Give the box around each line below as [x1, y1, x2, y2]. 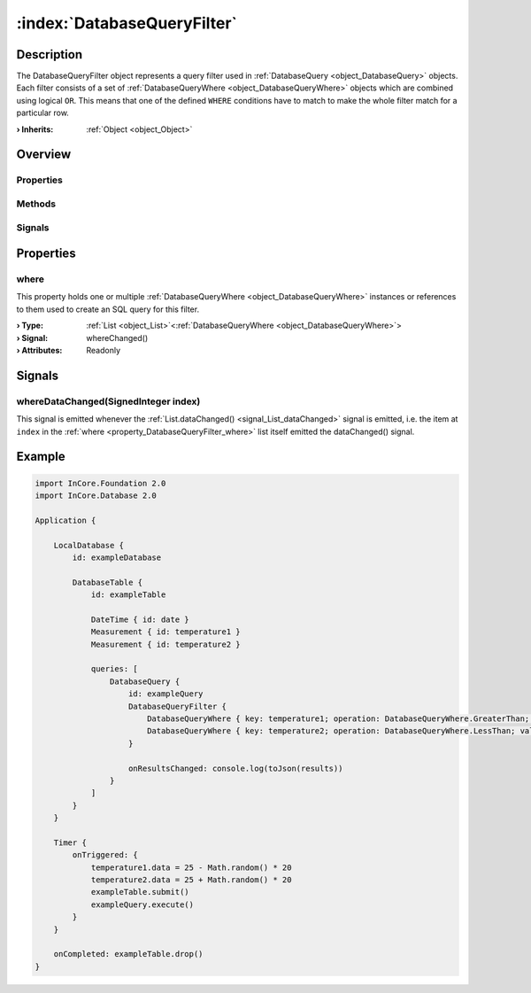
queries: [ [90, 664, 139, 674]
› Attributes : [16, 345, 63, 356]
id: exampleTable [90, 590, 166, 600]
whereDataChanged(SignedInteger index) [16, 395, 201, 407]
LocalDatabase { [53, 540, 124, 550]
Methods [16, 198, 57, 210]
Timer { [53, 837, 88, 848]
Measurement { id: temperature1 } [90, 627, 241, 637]
